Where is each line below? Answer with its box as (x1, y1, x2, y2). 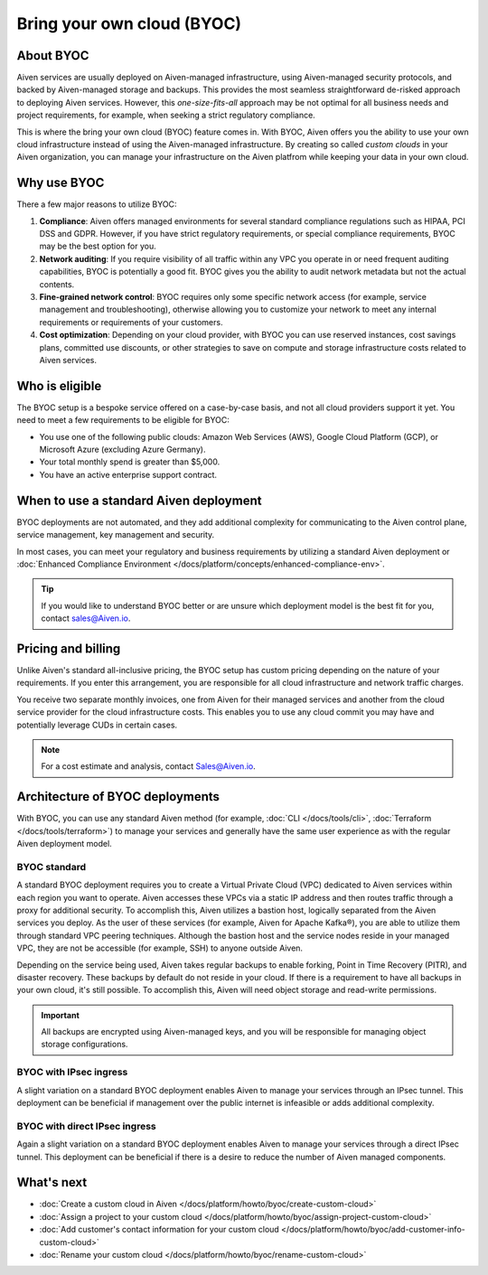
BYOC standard (16, 860, 86, 873)
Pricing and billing (16, 641, 121, 656)
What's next (16, 1175, 88, 1190)
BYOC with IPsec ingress (16, 1066, 128, 1079)
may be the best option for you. (39, 240, 157, 252)
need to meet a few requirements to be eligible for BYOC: (16, 415, 230, 426)
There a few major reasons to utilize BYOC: (16, 199, 177, 210)
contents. (39, 278, 75, 289)
